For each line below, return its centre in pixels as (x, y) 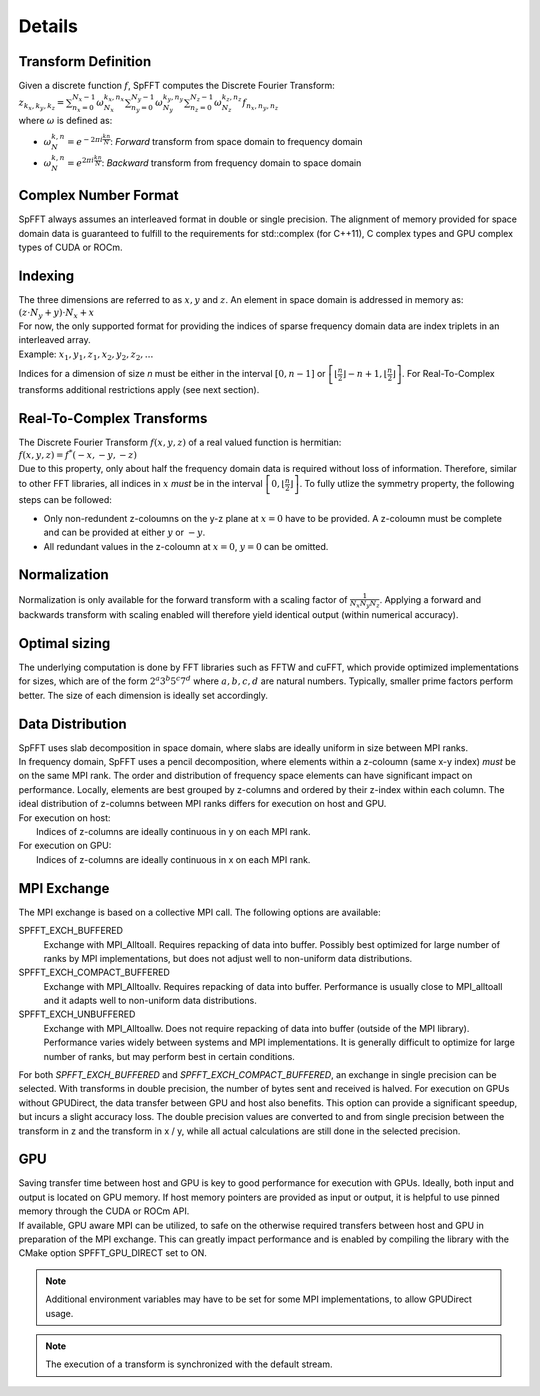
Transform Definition (85, 61)
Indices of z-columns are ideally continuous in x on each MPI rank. (173, 859)
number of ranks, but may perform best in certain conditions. (169, 1056)
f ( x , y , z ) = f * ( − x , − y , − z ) (77, 454)
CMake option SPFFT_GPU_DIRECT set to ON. (112, 1253)
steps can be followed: (65, 500)
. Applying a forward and (430, 599)
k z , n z (231, 98)
